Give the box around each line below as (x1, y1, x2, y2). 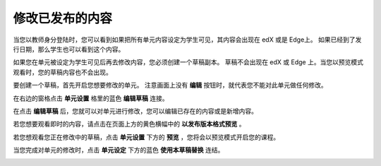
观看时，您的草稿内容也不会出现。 (13, 68, 112, 76)
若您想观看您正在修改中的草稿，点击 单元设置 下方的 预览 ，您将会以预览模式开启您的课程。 (13, 133, 280, 141)
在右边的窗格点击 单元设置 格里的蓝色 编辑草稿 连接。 (13, 94, 169, 102)
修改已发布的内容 (13, 11, 113, 26)
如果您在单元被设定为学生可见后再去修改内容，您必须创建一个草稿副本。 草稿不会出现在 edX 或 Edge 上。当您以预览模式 (13, 58, 363, 66)
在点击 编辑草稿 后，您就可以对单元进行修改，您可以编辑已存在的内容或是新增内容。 (13, 107, 258, 115)
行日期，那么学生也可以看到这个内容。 (13, 45, 125, 53)
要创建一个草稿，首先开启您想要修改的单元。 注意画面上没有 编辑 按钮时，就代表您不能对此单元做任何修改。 (13, 81, 327, 90)
